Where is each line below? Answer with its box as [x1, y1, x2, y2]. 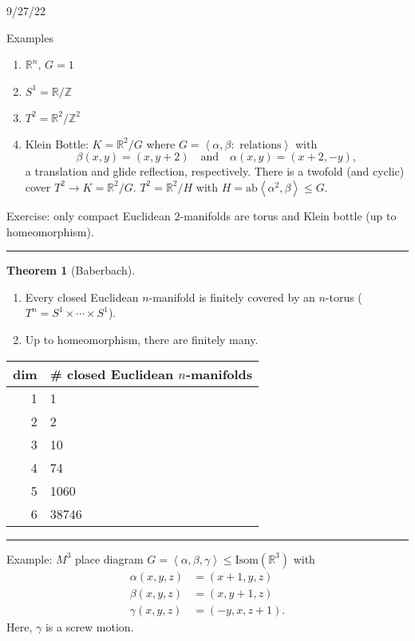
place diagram [74, 550, 144, 567]
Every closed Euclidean [25, 288, 139, 305]
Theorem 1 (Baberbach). [6, 262, 136, 279]
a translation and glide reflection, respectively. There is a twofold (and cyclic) [25, 163, 405, 180]
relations [239, 139, 282, 151]
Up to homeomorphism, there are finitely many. [25, 330, 259, 347]
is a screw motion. [45, 618, 134, 635]
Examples [6, 29, 53, 46]
